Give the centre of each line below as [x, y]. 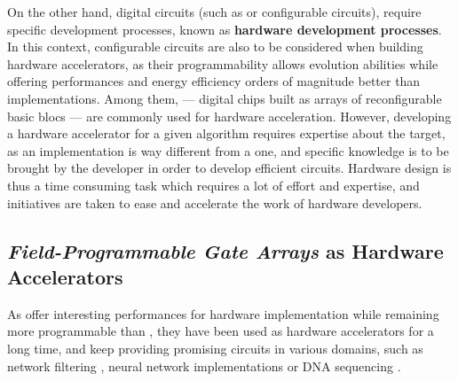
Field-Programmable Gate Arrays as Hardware [225, 250]
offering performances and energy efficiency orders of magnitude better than [214, 81]
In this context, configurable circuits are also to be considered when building [215, 47]
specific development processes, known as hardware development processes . [225, 29]
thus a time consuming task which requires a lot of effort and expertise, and [213, 185]
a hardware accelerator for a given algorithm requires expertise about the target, [226, 133]
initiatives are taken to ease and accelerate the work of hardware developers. [215, 202]
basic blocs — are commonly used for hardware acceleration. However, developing [229, 116]
